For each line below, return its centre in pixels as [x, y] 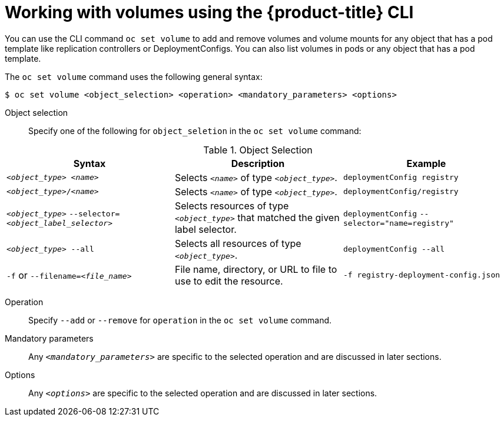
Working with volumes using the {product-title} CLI [209, 12]
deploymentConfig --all [394, 249]
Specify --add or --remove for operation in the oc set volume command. [180, 320]
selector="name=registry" [398, 223]
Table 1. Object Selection [258, 150]
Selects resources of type [232, 206]
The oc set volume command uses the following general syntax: [134, 76]
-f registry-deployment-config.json [422, 275]
